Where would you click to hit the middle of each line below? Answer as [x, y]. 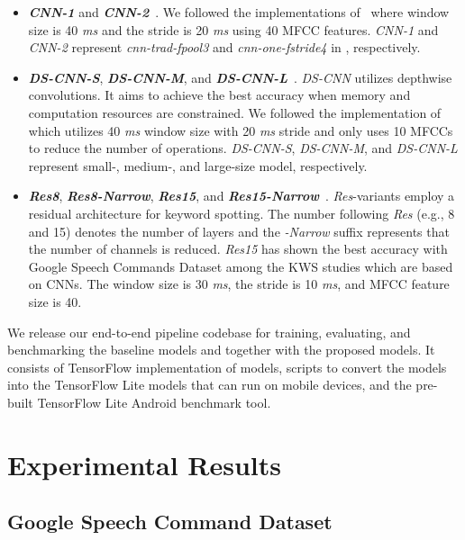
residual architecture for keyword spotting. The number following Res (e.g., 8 [242, 213]
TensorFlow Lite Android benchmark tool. [154, 402]
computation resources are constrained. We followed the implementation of [235, 112]
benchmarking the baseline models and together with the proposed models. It [221, 350]
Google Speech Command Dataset [170, 522]
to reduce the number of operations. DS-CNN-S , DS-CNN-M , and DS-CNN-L [243, 148]
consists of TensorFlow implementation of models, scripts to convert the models [227, 367]
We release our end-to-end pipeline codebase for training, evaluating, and [209, 332]
